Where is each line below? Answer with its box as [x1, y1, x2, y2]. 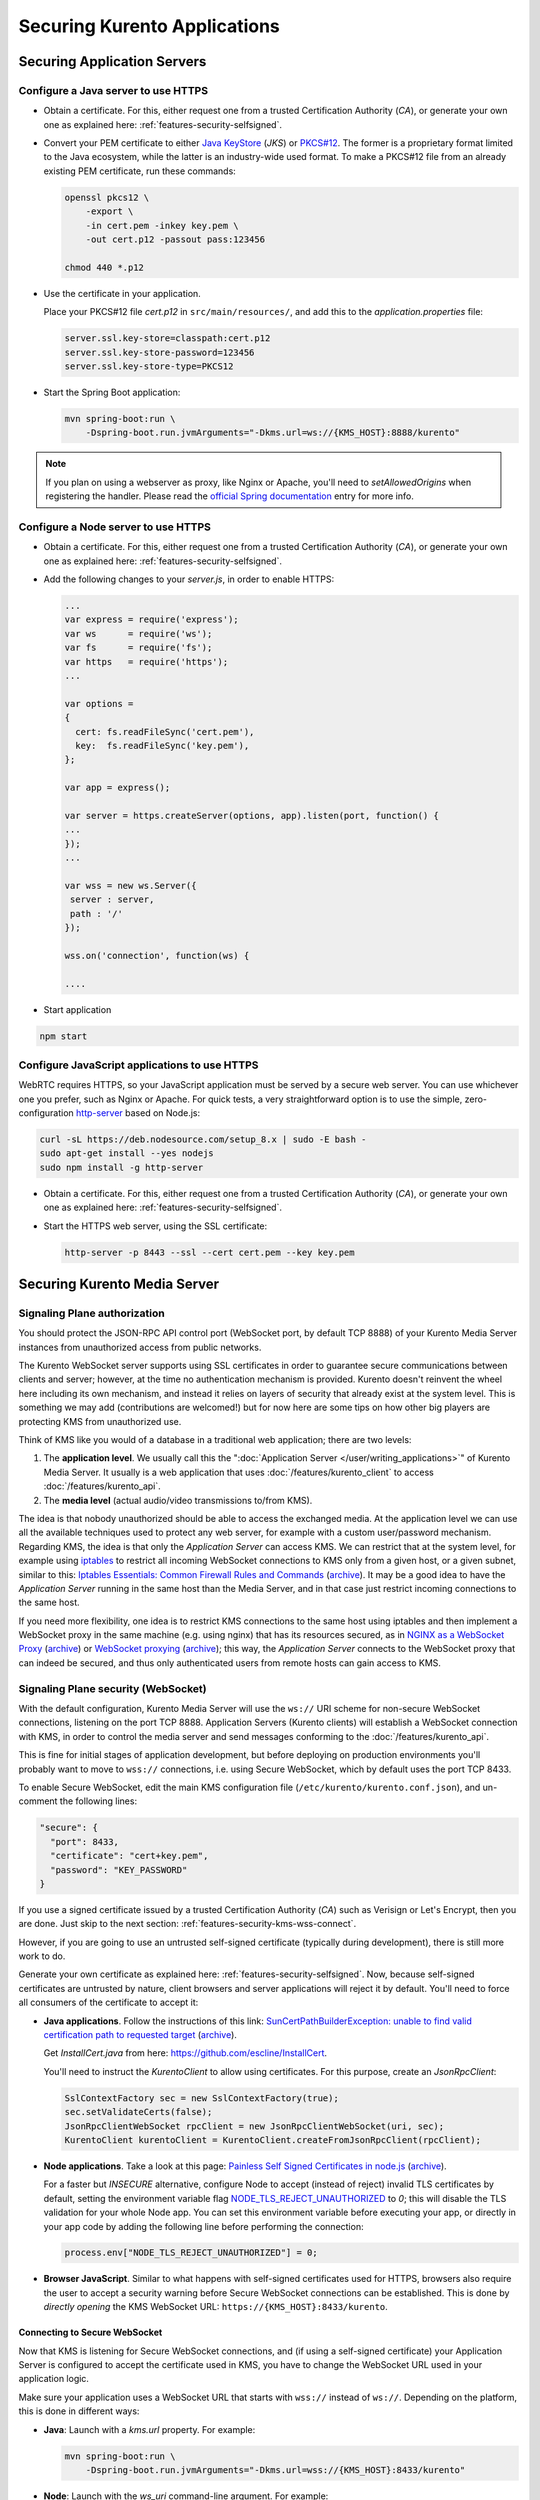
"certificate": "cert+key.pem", [50, 1850, 209, 1862]
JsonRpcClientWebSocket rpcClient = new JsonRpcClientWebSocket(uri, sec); [64, 2120, 445, 2132]
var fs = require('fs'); [64, 642, 213, 654]
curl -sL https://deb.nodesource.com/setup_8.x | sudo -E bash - [39, 1134, 367, 1145]
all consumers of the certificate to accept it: [18, 1996, 199, 2009]
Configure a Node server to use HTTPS [18, 520, 212, 534]
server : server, [70, 894, 155, 905]
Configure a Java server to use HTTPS [18, 83, 209, 97]
